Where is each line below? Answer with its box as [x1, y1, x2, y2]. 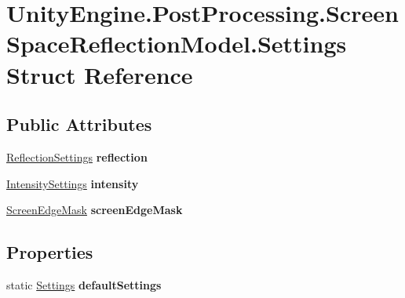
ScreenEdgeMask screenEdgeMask [6, 202, 183, 218]
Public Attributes [6, 112, 152, 136]
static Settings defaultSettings [6, 276, 162, 293]
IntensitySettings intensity [6, 175, 139, 191]
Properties [6, 240, 93, 264]
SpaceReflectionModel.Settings [6, 27, 347, 60]
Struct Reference [6, 58, 193, 90]
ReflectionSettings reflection [6, 148, 148, 165]
